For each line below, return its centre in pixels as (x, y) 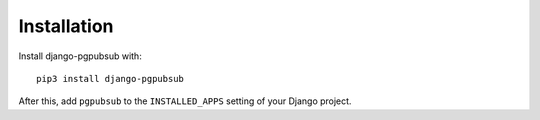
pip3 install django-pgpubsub (110, 78)
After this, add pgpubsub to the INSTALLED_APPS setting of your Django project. (185, 101)
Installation (66, 26)
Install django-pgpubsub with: (80, 56)
